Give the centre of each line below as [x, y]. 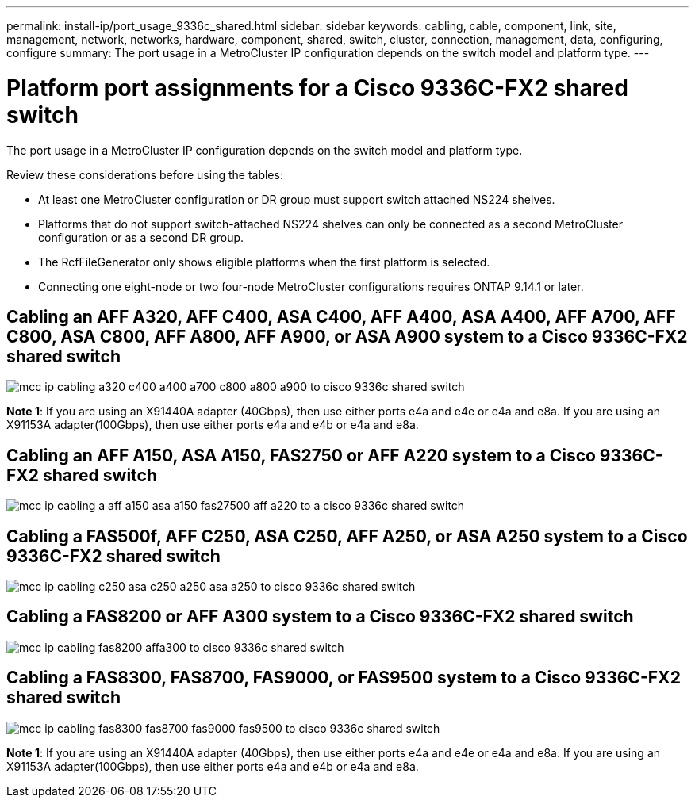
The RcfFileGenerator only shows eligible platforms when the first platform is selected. [264, 262]
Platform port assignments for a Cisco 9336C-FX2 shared [317, 88]
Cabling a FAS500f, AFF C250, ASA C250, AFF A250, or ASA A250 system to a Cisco [347, 536]
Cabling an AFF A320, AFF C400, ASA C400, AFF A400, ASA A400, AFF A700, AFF [341, 316]
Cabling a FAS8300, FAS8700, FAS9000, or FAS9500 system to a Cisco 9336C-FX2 [344, 678]
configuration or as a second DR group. [141, 237]
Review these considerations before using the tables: [145, 174]
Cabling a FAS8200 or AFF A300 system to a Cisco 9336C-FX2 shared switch [320, 617]
